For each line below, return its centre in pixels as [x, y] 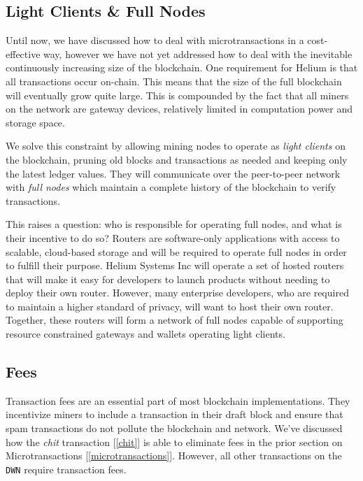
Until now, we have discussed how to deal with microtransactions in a [155, 40]
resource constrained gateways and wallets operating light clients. [145, 334]
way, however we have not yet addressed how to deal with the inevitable [198, 53]
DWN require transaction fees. [66, 469]
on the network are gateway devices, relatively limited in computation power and [179, 109]
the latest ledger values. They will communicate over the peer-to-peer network [173, 173]
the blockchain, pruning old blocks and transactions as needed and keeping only [177, 159]
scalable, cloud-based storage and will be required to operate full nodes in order [176, 251]
